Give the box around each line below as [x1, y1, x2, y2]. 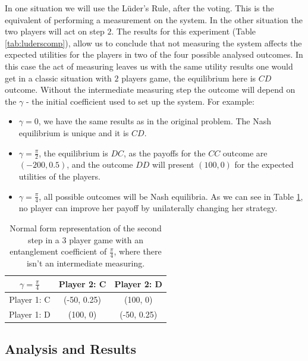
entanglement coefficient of [10, 245, 107, 258]
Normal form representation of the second [10, 221, 162, 234]
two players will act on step [5, 25, 105, 37]
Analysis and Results [5, 339, 137, 357]
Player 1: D [9, 307, 51, 320]
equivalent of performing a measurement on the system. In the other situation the [5, 13, 303, 26]
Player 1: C [9, 293, 51, 305]
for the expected [234, 158, 294, 171]
